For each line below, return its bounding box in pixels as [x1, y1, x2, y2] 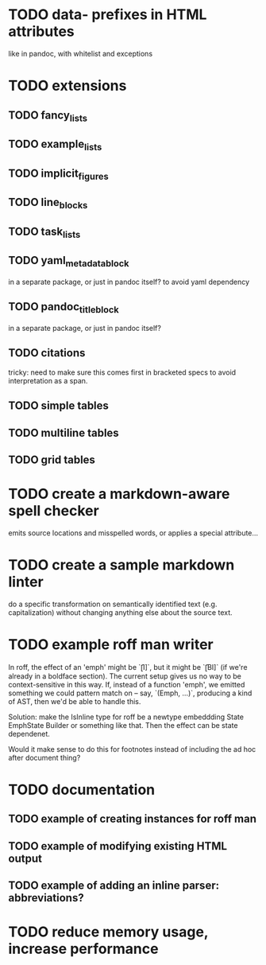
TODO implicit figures [8, 166, 109, 182]
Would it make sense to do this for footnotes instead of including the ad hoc [8, 744, 256, 753]
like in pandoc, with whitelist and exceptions [8, 49, 153, 58]
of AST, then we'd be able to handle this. [8, 696, 141, 706]
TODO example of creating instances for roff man [8, 812, 256, 826]
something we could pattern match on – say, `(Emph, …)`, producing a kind [8, 688, 253, 698]
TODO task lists [8, 224, 81, 240]
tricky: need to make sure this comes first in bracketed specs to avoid [8, 368, 237, 377]
